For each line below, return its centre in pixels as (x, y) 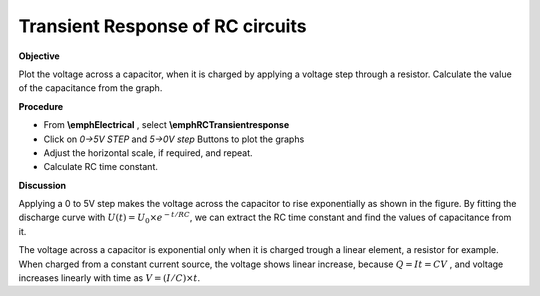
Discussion (42, 185)
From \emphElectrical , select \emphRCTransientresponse (166, 125)
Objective (39, 56)
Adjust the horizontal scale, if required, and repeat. (148, 152)
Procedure (41, 106)
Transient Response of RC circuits (162, 26)
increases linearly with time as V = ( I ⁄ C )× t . (109, 278)
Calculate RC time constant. (101, 167)
